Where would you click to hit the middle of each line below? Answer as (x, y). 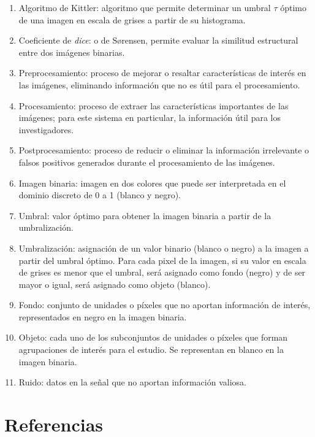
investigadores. (46, 129)
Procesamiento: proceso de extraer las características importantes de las (154, 105)
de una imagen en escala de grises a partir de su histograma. (132, 19)
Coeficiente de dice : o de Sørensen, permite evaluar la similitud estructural (158, 40)
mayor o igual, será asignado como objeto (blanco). (115, 284)
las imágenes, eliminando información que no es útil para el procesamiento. (159, 84)
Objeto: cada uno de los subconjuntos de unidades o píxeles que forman (153, 337)
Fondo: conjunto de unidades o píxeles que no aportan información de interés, (165, 305)
